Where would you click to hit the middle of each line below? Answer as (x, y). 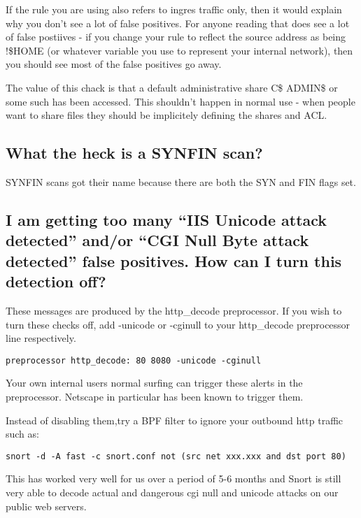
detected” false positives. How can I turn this (174, 260)
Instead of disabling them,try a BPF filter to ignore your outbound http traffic (175, 420)
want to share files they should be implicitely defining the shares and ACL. (167, 115)
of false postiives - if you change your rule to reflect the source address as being (176, 37)
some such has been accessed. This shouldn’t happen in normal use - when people (180, 101)
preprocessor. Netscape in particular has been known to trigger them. (155, 396)
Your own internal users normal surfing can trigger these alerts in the (154, 383)
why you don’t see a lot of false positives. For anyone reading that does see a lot (178, 23)
